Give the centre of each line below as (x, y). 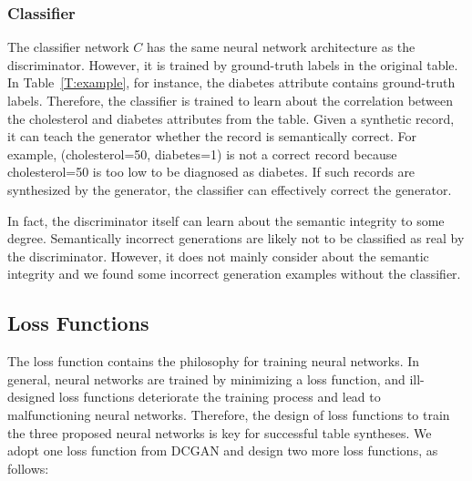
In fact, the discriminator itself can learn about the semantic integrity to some (226, 220)
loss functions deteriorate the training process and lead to (220, 397)
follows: (28, 468)
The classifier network (68, 47)
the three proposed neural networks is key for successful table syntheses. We (220, 432)
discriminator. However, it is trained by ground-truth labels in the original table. (233, 64)
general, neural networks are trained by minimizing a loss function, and (206, 379)
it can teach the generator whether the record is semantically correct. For (212, 136)
